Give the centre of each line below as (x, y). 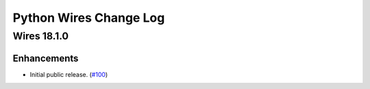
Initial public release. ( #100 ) (69, 74)
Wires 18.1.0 (40, 36)
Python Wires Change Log (89, 18)
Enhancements (46, 58)
